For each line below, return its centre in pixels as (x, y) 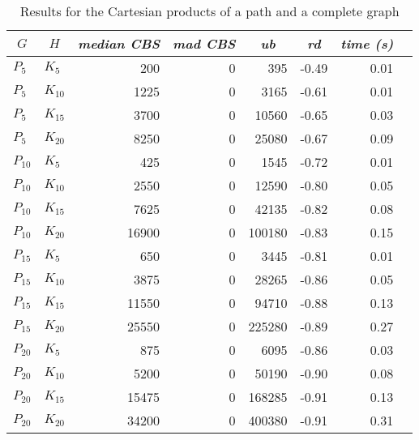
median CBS (119, 43)
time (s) (367, 43)
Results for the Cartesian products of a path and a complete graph (209, 11)
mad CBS (204, 43)
